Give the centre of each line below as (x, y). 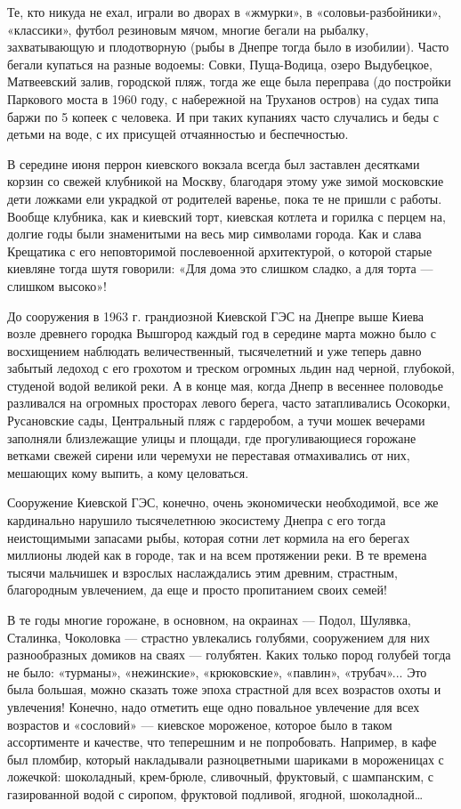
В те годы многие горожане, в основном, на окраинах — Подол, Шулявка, (209, 619)
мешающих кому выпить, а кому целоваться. (128, 472)
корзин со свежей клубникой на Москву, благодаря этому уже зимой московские (226, 181)
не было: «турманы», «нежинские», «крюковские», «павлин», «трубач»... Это (217, 671)
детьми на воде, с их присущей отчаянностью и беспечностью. (178, 134)
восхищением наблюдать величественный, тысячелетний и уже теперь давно (214, 350)
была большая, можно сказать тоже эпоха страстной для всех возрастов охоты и (224, 689)
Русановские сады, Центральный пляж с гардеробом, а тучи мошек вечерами (216, 421)
